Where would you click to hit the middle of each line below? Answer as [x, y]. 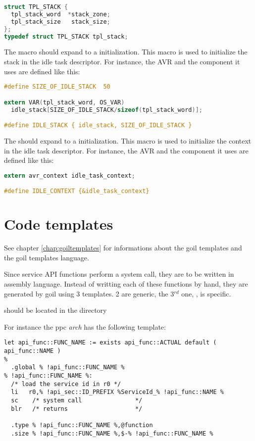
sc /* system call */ [77, 401]
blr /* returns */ [77, 409]
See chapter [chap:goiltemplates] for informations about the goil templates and [123, 248]
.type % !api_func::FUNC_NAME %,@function [82, 425]
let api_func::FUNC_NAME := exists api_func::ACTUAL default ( [110, 343]
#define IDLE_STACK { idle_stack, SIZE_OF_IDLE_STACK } [98, 125]
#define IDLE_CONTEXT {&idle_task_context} [77, 191]
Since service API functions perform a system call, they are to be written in [119, 274]
